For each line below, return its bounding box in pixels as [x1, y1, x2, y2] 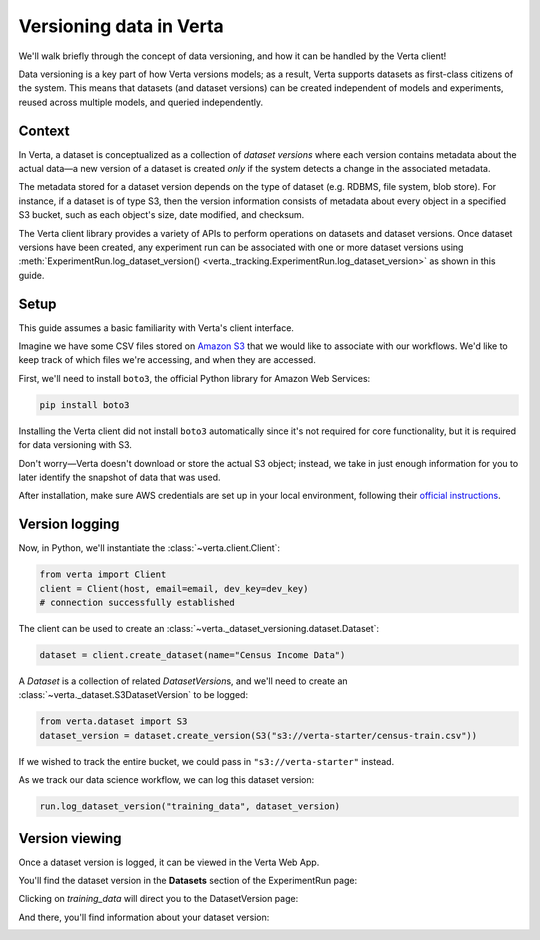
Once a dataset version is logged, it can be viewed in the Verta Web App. [18, 856, 320, 868]
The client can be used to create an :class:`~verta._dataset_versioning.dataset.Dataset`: [18, 623, 380, 635]
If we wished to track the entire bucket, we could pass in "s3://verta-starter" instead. [18, 755, 395, 767]
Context [18, 122, 70, 139]
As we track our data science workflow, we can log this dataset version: [18, 774, 315, 786]
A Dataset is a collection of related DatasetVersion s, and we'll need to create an [18, 675, 349, 687]
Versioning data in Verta [18, 15, 224, 37]
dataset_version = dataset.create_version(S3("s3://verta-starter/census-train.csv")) [39, 730, 478, 741]
